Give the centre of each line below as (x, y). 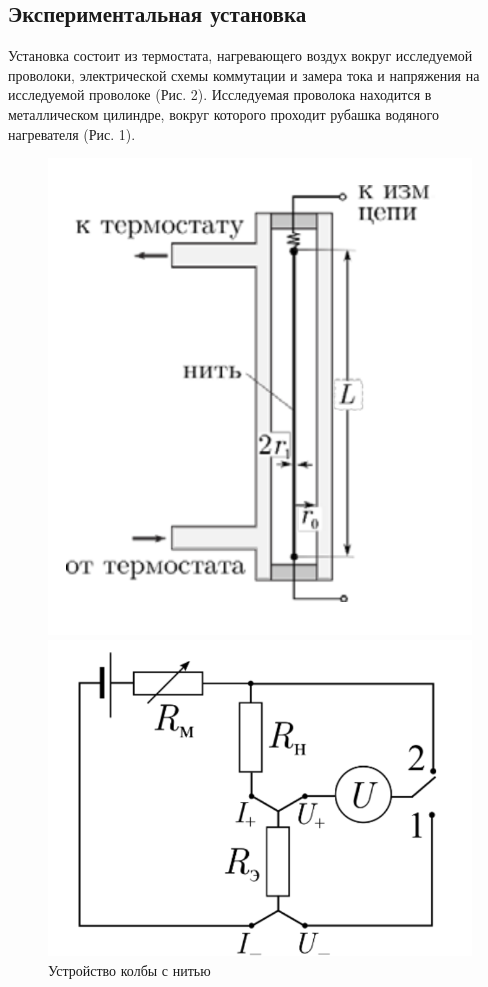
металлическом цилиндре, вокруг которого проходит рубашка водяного (223, 113)
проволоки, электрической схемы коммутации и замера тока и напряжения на (244, 74)
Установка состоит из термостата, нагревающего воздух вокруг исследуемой (240, 55)
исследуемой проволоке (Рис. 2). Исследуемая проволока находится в (220, 94)
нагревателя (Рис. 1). (72, 133)
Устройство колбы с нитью (129, 969)
